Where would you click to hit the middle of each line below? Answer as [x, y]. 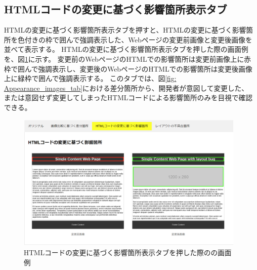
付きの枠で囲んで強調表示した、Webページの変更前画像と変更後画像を [138, 39]
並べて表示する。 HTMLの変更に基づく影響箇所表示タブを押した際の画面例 [126, 49]
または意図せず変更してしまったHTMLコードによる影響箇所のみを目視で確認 [128, 97]
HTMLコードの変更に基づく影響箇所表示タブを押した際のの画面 [128, 252]
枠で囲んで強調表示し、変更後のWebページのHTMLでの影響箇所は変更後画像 [128, 68]
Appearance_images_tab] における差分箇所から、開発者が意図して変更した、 [126, 88]
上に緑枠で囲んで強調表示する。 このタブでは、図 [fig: [90, 78]
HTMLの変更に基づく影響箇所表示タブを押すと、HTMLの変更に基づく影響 [125, 30]
